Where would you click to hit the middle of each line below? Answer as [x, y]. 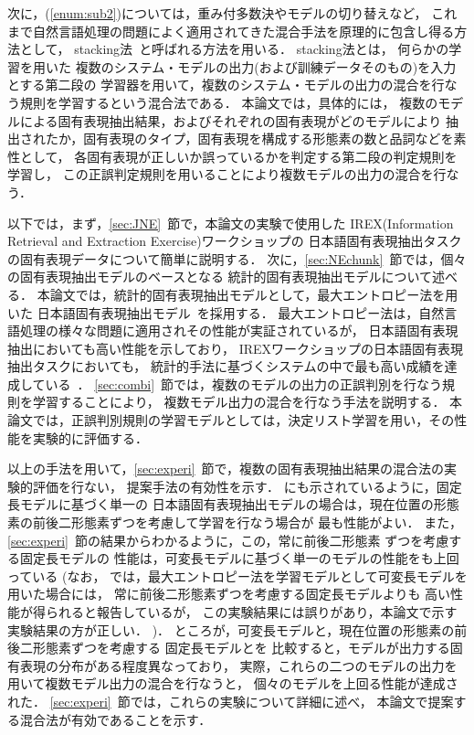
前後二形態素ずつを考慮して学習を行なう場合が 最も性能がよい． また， [247, 522]
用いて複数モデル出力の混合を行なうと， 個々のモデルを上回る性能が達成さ [233, 683]
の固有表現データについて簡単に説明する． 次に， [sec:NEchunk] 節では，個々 [237, 258]
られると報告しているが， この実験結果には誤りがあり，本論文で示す [251, 612]
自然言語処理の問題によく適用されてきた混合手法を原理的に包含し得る [243, 31]
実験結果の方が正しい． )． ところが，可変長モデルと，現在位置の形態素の [231, 629]
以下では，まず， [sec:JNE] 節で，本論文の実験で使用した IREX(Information [231, 223]
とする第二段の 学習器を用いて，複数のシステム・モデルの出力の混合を [220, 85]
